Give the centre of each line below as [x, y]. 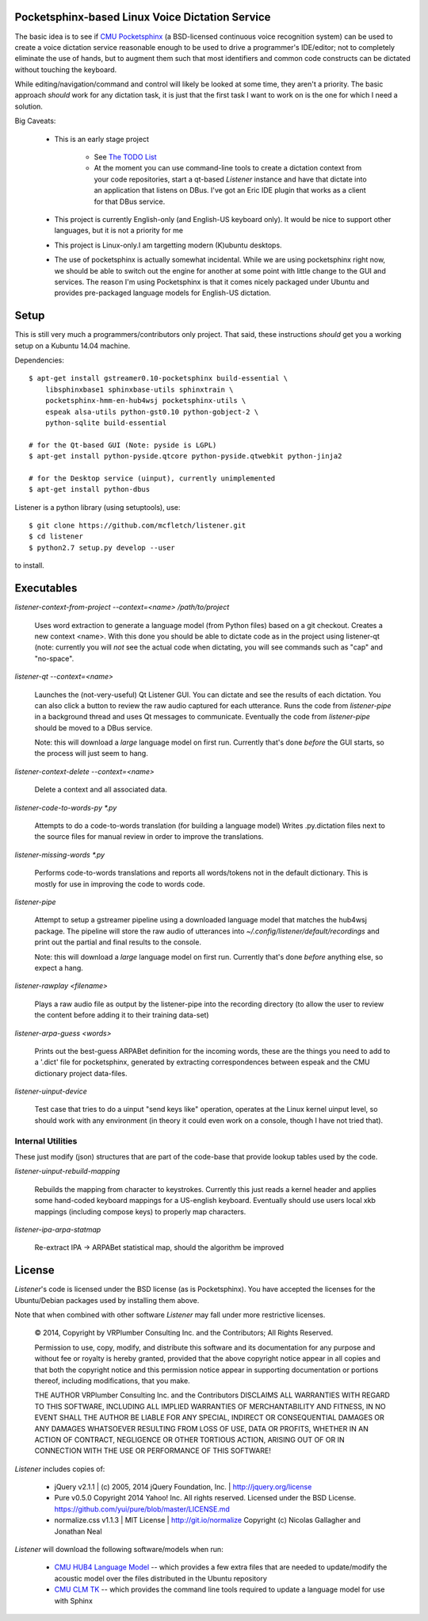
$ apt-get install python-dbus [90, 489]
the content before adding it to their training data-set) [122, 1015]
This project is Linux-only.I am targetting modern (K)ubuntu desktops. [168, 245]
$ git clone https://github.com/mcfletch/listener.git [138, 526]
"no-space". [54, 658]
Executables [46, 588]
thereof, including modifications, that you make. [112, 1381]
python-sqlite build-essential [106, 423]
